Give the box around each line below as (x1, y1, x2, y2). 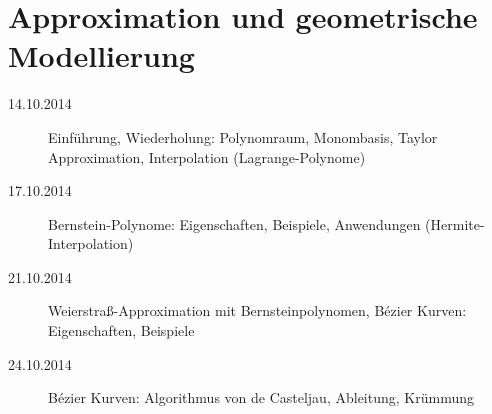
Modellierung (8, 35, 195, 76)
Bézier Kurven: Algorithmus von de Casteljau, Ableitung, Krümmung (48, 387, 474, 408)
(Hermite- (425, 213, 485, 234)
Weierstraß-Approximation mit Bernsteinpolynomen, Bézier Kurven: (48, 300, 467, 321)
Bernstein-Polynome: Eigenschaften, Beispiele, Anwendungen (48, 213, 421, 234)
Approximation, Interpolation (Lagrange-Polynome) (48, 146, 366, 167)
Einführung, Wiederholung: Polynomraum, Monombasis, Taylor (48, 126, 438, 147)
